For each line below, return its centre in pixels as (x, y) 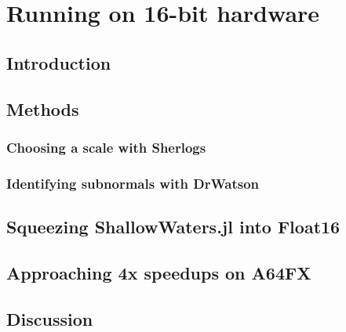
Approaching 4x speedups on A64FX (159, 272)
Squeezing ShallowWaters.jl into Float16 (173, 227)
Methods (43, 108)
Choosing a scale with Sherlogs (106, 147)
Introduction (59, 62)
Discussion (50, 318)
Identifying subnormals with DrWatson (133, 183)
